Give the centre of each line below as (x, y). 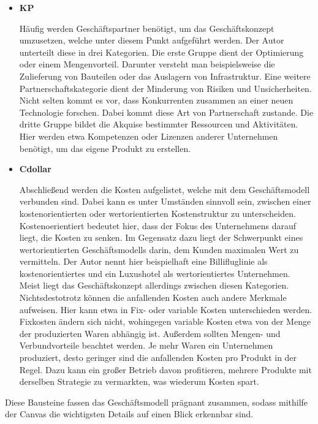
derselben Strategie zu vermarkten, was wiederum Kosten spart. (139, 381)
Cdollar (35, 169)
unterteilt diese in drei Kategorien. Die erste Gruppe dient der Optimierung (161, 52)
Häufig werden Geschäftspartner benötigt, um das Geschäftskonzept (147, 28)
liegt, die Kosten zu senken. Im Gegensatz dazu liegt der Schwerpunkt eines (161, 237)
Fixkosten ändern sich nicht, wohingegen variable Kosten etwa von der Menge (165, 321)
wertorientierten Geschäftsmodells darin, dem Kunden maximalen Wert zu (159, 249)
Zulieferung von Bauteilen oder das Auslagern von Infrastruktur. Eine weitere (165, 76)
